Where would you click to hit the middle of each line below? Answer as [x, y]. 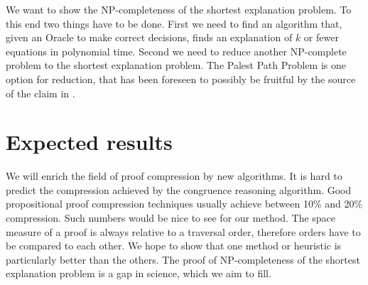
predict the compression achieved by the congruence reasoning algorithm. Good [179, 189]
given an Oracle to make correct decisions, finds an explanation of [149, 37]
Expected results [89, 142]
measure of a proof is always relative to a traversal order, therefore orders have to [183, 231]
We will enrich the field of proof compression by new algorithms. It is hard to [174, 176]
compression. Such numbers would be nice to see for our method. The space [171, 218]
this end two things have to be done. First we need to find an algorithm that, [174, 23]
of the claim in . [40, 93]
